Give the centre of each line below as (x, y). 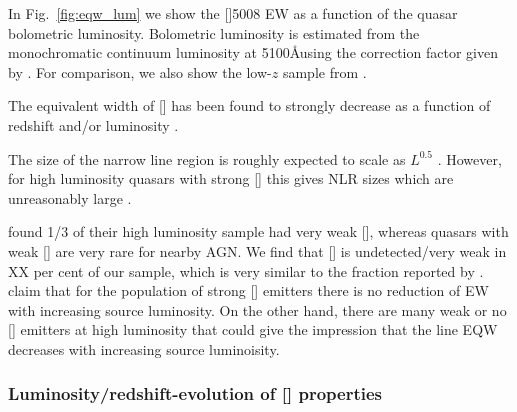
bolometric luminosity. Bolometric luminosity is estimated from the (214, 32)
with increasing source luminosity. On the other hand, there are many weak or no (257, 309)
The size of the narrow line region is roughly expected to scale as (207, 158)
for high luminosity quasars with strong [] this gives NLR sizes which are (231, 178)
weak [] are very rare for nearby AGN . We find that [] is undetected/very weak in (257, 250)
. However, (469, 158)
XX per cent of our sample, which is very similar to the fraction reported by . (246, 270)
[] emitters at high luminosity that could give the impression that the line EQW (253, 329)
